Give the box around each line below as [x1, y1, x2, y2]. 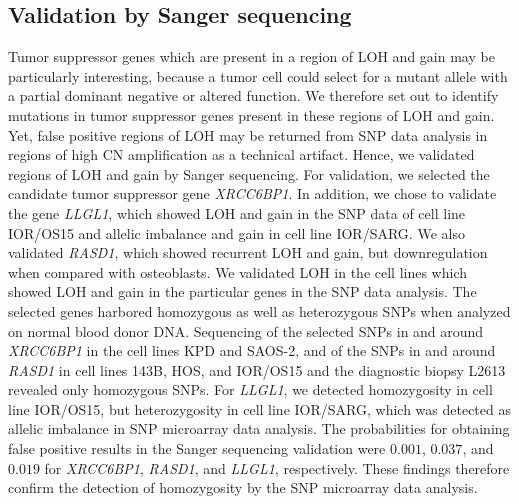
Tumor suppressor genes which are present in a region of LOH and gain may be [8, 46, 495, 67]
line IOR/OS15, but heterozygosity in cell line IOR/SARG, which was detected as [8, 398, 511, 419]
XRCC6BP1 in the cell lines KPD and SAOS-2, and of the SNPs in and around [8, 340, 496, 361]
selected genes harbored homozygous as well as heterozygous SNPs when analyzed [8, 300, 511, 321]
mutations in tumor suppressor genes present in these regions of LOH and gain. [8, 104, 495, 125]
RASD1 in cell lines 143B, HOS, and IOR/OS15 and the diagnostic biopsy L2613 [8, 359, 506, 380]
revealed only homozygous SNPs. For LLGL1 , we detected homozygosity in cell [8, 379, 493, 400]
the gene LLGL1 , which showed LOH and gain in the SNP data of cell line [8, 202, 466, 223]
